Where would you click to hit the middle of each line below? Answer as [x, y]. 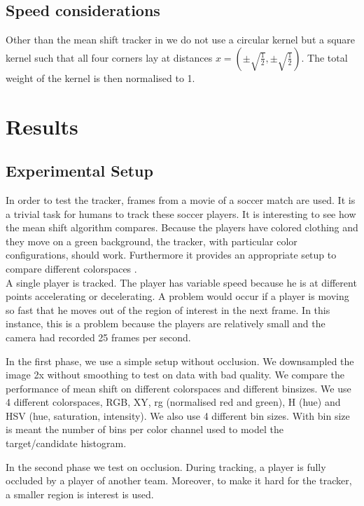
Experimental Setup [79, 171]
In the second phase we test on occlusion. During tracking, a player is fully [166, 466]
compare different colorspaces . [71, 268]
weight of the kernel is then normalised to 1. [100, 77]
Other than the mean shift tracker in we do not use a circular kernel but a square [181, 40]
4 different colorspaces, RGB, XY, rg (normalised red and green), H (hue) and [173, 402]
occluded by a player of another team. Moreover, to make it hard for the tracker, [179, 480]
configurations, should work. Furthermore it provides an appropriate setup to [171, 255]
